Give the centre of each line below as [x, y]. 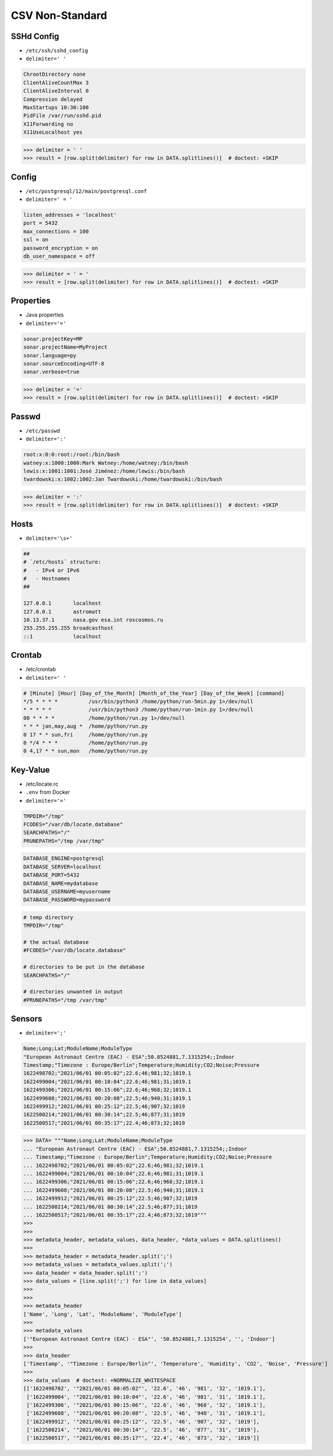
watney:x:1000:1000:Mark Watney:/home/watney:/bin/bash [106, 463]
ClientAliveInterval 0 [56, 91]
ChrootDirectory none [55, 74]
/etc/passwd [43, 431]
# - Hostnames [47, 579]
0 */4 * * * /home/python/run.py [85, 742]
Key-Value [30, 770]
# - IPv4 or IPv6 [51, 570]
